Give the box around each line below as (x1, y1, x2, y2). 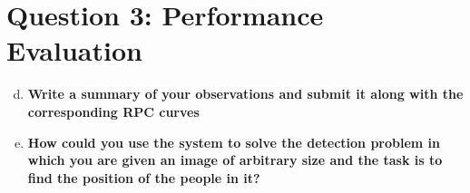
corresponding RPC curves (27, 101, 200, 121)
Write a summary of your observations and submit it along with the (27, 84, 464, 103)
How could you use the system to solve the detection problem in (27, 132, 441, 151)
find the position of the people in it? (27, 168, 260, 187)
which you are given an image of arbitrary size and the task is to (27, 150, 443, 169)
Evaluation (6, 32, 142, 69)
